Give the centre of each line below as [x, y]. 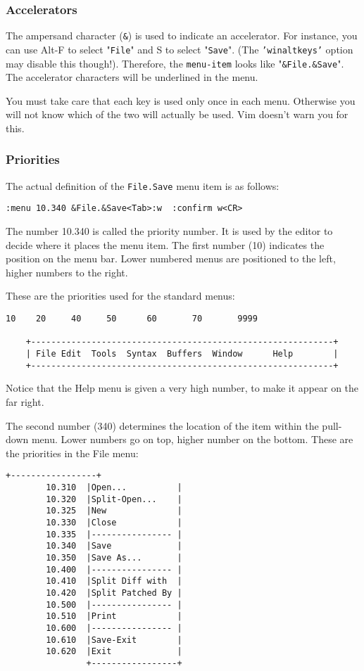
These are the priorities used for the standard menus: [120, 296]
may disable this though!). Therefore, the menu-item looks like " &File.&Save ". [175, 63]
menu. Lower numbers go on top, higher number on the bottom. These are [192, 439]
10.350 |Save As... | [114, 557]
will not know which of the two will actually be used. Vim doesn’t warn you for [177, 114]
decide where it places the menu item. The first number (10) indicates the [165, 244]
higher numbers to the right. [67, 272]
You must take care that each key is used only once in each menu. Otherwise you [181, 100]
